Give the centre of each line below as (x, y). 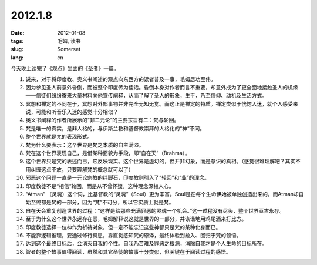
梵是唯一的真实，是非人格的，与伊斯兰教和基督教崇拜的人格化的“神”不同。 (115, 128)
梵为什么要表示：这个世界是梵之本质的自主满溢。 (85, 145)
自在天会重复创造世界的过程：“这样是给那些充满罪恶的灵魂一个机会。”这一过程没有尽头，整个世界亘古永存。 (155, 210)
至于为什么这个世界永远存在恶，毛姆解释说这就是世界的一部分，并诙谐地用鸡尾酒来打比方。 (136, 219)
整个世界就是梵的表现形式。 (59, 137)
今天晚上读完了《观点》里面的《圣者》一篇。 (65, 68)
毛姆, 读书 (69, 41)
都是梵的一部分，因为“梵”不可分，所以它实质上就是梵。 (107, 202)
